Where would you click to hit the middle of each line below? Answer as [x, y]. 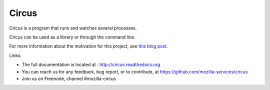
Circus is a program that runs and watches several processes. [73, 28]
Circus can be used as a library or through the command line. [72, 37]
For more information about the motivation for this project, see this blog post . [88, 46]
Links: [15, 55]
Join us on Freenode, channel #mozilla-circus [69, 78]
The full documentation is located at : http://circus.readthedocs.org [91, 64]
